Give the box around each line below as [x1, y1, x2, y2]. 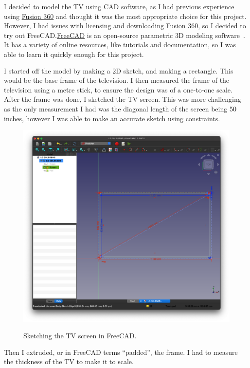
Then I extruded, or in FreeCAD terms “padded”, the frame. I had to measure [4, 347, 238, 357]
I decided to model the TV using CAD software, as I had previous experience [4, 1, 234, 11]
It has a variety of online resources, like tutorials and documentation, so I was [4, 39, 236, 50]
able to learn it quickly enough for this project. [4, 49, 144, 59]
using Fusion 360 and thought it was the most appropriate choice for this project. [4, 11, 247, 21]
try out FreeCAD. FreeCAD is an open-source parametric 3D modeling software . [4, 30, 245, 40]
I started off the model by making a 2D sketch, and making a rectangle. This [4, 65, 233, 75]
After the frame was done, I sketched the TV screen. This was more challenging [4, 94, 241, 104]
